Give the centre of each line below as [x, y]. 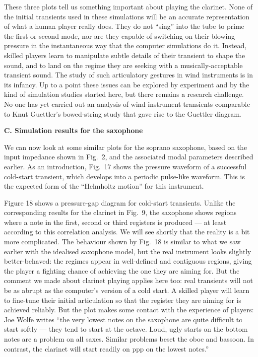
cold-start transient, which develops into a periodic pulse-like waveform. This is [125, 176]
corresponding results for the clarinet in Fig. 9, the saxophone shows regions [120, 212]
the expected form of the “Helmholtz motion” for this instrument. [104, 186]
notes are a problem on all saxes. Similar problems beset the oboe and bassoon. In [129, 339]
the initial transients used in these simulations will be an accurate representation [127, 16]
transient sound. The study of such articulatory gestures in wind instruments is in [129, 75]
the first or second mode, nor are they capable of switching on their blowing [120, 36]
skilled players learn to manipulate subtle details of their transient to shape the [125, 55]
